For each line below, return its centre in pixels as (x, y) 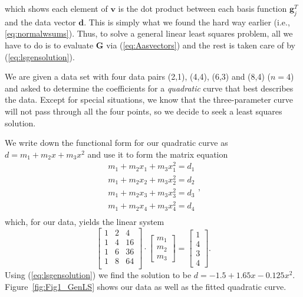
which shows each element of (56, 8)
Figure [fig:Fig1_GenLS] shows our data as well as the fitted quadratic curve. (146, 286)
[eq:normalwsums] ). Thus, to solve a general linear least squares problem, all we (149, 33)
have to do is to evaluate (49, 45)
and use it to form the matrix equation (158, 154)
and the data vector (40, 22)
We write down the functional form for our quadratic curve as (116, 143)
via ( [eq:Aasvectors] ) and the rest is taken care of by (201, 45)
